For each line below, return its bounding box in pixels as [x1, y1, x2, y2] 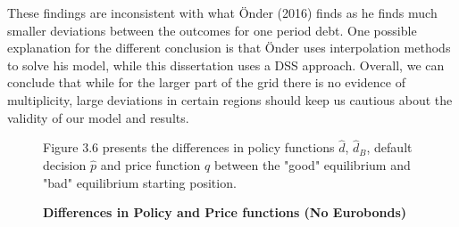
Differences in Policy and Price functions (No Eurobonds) [43, 203, 407, 222]
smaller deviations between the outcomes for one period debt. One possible [7, 20, 417, 39]
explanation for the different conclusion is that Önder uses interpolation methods [7, 38, 451, 57]
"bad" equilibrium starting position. [43, 173, 237, 191]
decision [43, 155, 87, 174]
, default [366, 138, 413, 157]
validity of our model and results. [7, 108, 189, 126]
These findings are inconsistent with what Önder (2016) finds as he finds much [7, 4, 438, 21]
